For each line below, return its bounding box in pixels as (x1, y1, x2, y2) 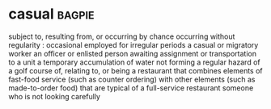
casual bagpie (8, 5, 95, 23)
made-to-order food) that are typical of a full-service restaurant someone (8, 82, 254, 93)
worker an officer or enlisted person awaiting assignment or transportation (8, 48, 257, 58)
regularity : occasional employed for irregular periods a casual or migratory (8, 40, 259, 49)
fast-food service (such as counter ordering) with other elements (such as (8, 74, 256, 84)
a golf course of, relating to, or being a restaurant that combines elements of (8, 65, 263, 75)
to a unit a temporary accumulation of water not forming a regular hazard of (8, 57, 260, 67)
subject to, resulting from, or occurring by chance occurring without (8, 31, 235, 41)
